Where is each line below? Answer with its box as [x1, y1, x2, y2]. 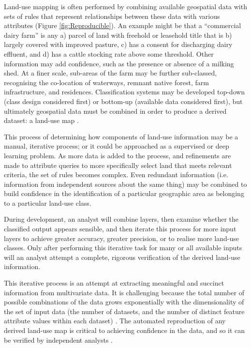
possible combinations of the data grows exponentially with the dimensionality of [4, 297, 244, 307]
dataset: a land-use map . [4, 115, 79, 125]
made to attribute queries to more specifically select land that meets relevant [4, 160, 232, 170]
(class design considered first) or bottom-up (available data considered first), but [4, 96, 243, 106]
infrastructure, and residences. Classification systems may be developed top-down [4, 87, 245, 97]
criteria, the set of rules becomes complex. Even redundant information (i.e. [4, 169, 228, 180]
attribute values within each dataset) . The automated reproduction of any [4, 316, 226, 326]
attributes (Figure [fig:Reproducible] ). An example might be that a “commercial [4, 20, 241, 30]
